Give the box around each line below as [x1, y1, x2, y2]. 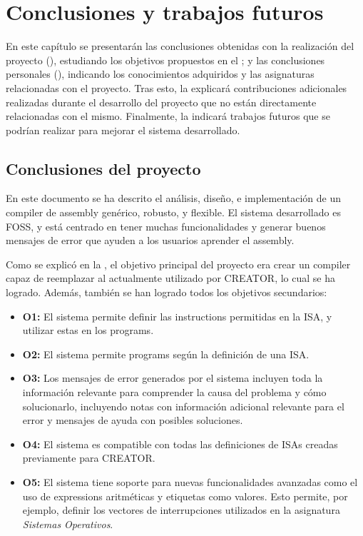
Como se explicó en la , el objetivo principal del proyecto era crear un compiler [6, 256, 351, 271]
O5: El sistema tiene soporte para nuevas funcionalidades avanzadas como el [22, 474, 358, 489]
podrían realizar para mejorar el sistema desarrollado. [6, 122, 240, 137]
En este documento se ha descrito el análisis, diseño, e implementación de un [6, 191, 342, 206]
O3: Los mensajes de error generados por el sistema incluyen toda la [22, 370, 323, 385]
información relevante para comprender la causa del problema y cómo [22, 385, 327, 400]
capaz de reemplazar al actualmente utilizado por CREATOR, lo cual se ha [6, 270, 335, 285]
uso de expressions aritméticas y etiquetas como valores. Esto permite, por [22, 488, 348, 503]
